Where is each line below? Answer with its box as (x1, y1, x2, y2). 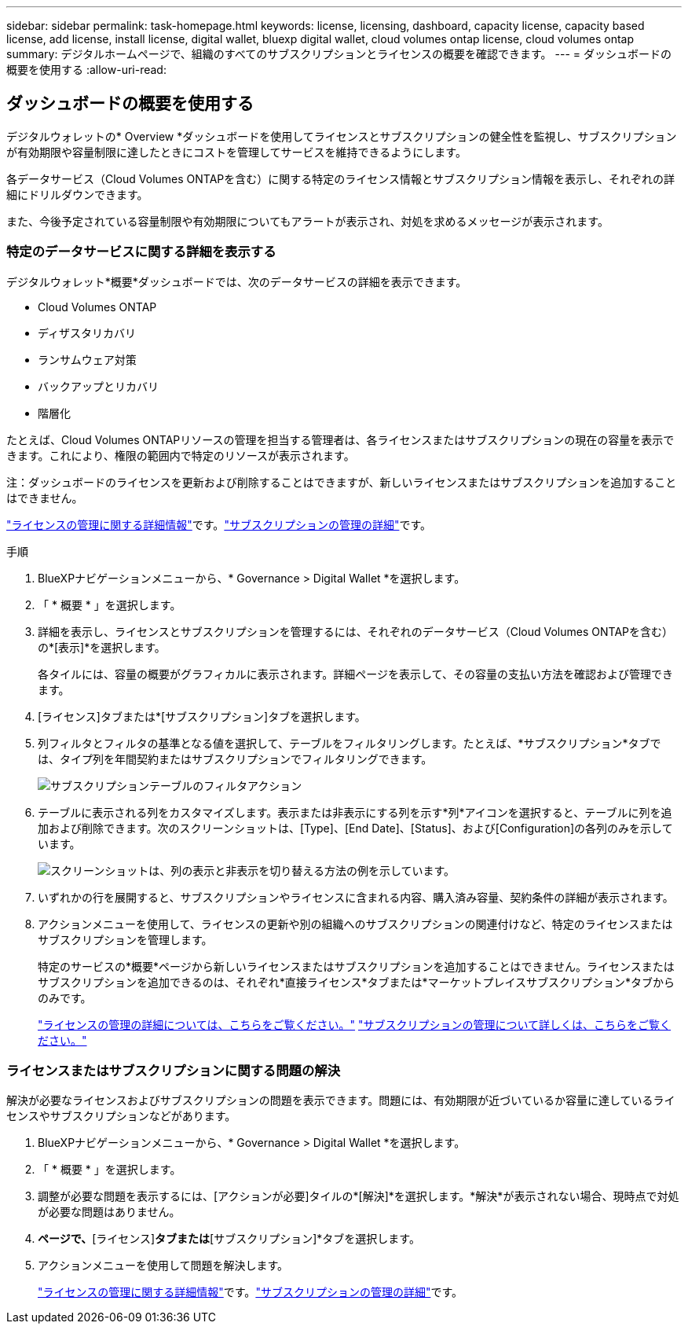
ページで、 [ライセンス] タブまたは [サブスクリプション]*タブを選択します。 (38, 1232, 420, 1246)
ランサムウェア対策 (38, 352, 137, 366)
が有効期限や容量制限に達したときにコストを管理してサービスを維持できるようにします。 (6, 145, 467, 159)
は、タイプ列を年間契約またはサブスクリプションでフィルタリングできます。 (38, 751, 433, 766)
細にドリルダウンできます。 (6, 187, 148, 201)
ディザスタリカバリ (38, 325, 136, 340)
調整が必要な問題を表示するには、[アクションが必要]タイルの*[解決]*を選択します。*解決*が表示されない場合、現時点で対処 (38, 1189, 679, 1203)
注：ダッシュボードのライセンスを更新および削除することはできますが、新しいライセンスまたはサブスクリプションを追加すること (6, 475, 677, 489)
